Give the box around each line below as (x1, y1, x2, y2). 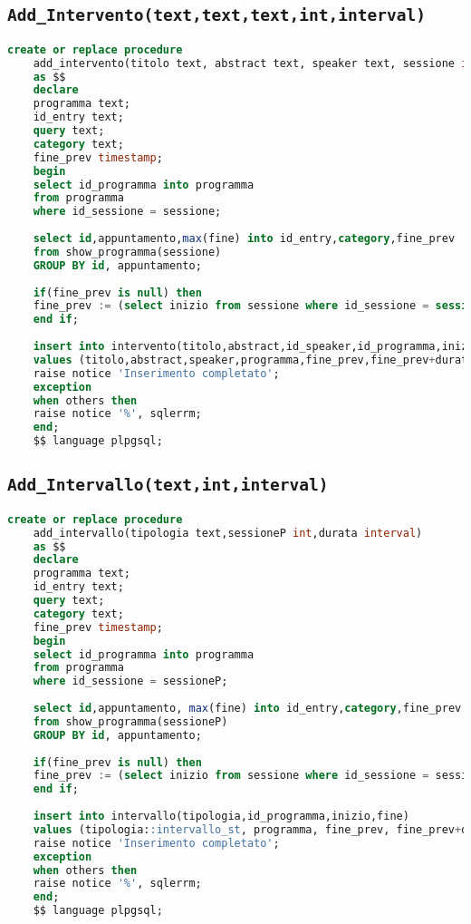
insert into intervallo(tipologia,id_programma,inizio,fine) (33, 810, 409, 823)
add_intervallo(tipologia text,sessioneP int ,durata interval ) (33, 526, 423, 540)
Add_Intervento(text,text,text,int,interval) (7, 5, 426, 25)
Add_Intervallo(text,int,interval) (7, 475, 329, 495)
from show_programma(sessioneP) (33, 715, 228, 728)
